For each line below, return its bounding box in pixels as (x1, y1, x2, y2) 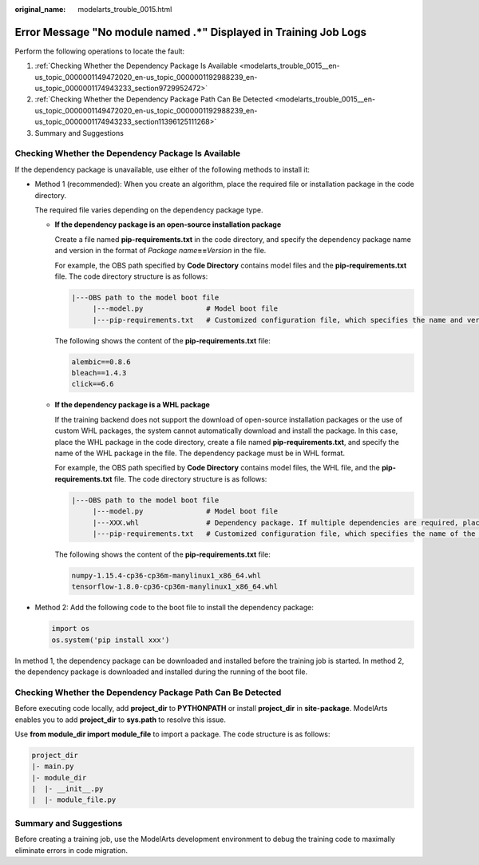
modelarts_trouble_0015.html (77, 5, 172, 14)
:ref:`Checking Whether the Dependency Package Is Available (34, 61, 238, 71)
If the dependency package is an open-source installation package (54, 220, 282, 229)
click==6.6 (71, 379, 114, 389)
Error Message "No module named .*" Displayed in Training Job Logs (14, 25, 367, 39)
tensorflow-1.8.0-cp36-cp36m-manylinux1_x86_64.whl (71, 582, 279, 591)
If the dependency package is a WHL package (54, 400, 211, 410)
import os (51, 624, 90, 633)
